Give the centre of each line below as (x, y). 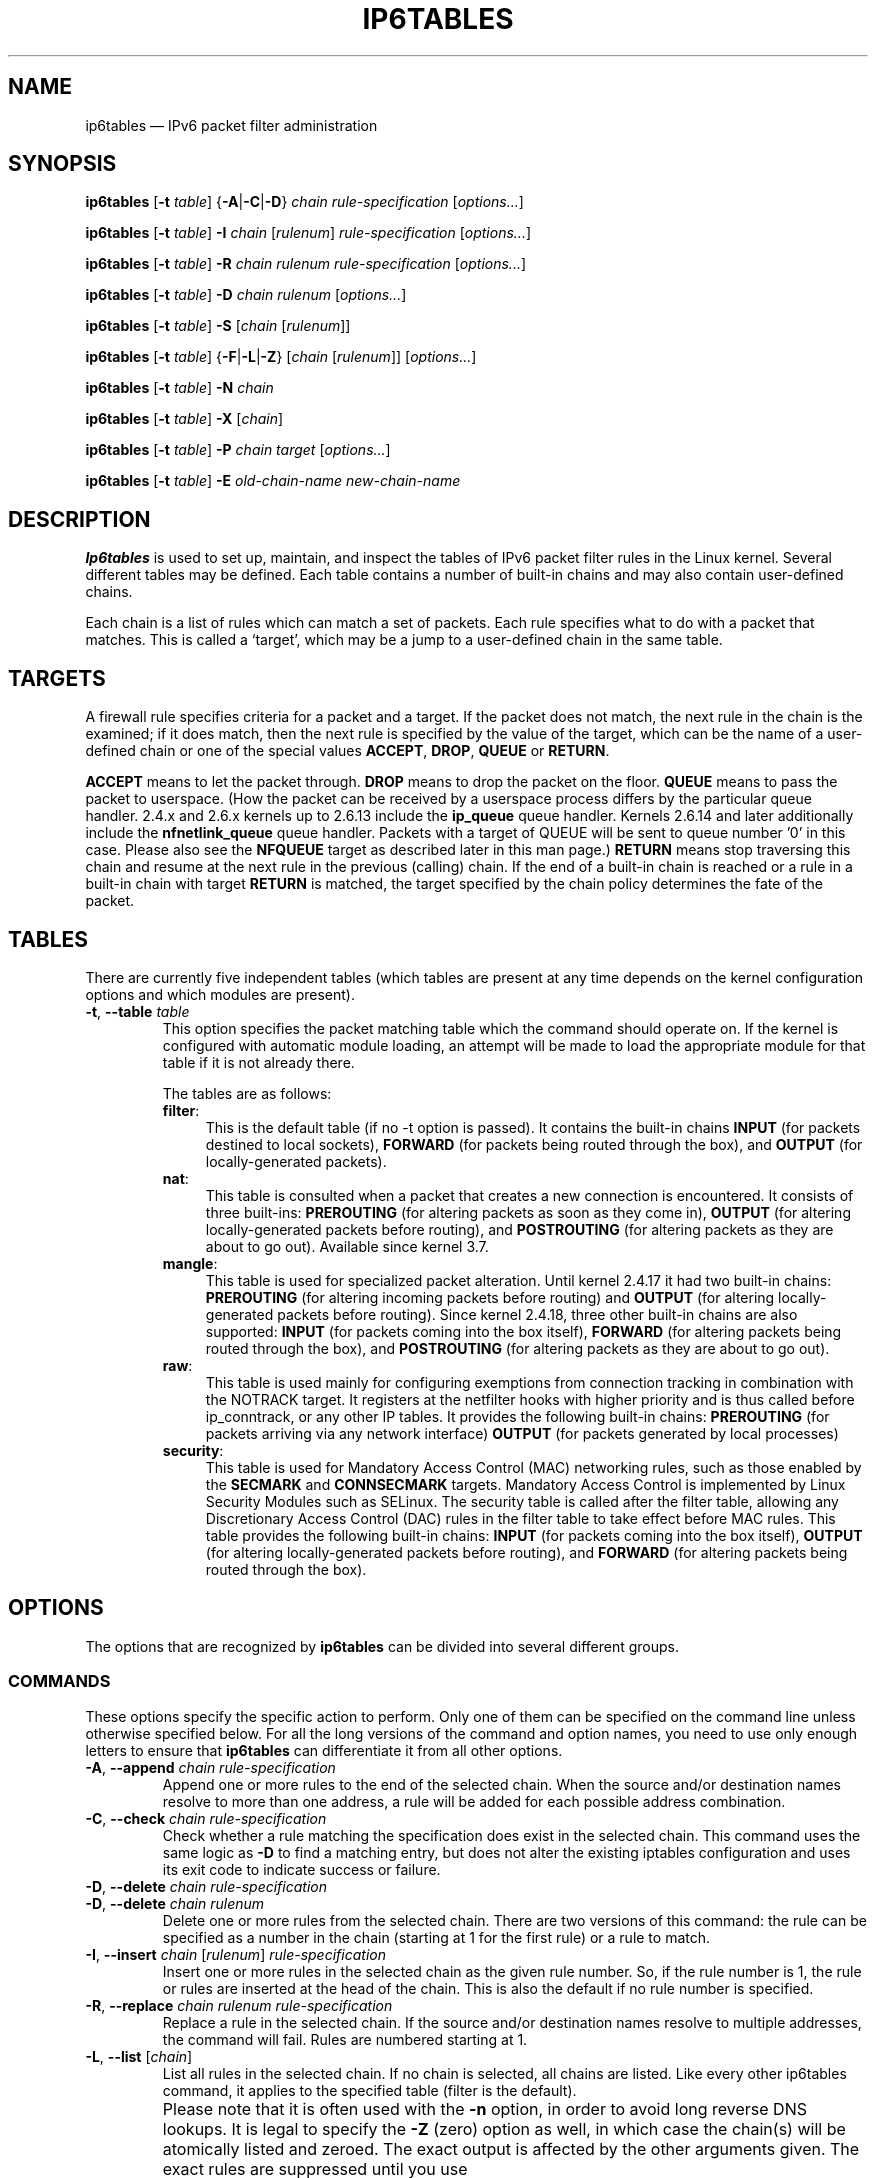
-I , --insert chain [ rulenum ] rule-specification (235, 1954)
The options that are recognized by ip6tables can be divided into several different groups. (382, 1646)
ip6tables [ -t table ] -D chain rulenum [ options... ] (246, 295)
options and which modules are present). (220, 994)
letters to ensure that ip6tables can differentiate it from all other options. (324, 1750)
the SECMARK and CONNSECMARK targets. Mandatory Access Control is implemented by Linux (525, 1484)
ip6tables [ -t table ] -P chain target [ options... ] (238, 450)
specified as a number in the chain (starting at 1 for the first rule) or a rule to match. (436, 1937)
